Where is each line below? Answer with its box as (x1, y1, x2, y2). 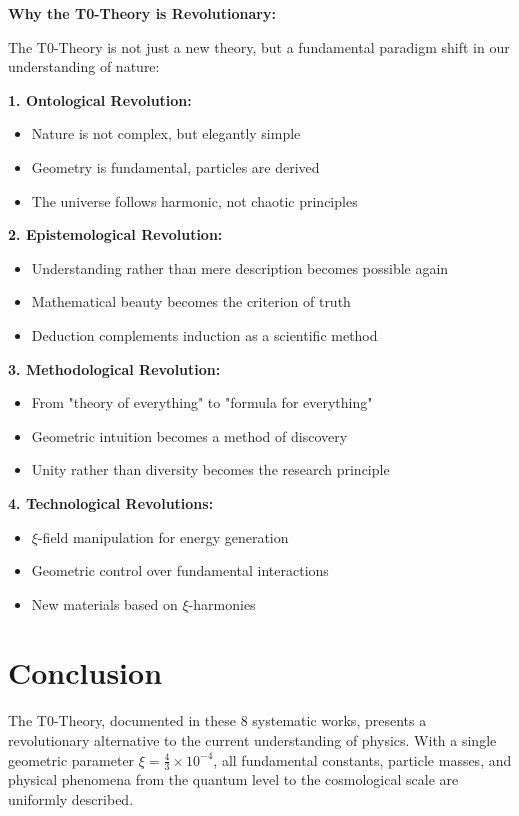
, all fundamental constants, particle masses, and (213, 749, 512, 770)
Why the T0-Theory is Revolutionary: (8, 3, 276, 23)
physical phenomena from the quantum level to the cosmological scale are (8, 769, 459, 790)
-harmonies (188, 593, 256, 614)
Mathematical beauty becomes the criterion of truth (31, 291, 351, 312)
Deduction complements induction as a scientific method (31, 324, 378, 345)
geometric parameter (8, 749, 135, 770)
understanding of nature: (8, 56, 160, 77)
